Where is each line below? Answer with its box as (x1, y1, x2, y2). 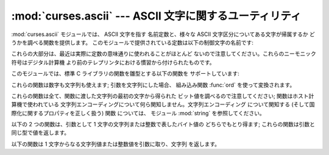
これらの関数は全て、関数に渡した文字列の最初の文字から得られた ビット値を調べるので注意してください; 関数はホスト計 (11, 92, 314, 99)
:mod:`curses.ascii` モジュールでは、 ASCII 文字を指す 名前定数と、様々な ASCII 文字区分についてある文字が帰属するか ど (11, 31, 315, 38)
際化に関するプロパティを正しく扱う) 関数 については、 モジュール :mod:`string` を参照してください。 (11, 109, 265, 117)
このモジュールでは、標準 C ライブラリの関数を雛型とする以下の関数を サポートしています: (11, 70, 240, 77)
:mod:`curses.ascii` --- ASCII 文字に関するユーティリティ (11, 9, 302, 23)
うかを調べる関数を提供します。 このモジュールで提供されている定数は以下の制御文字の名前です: (11, 38, 254, 46)
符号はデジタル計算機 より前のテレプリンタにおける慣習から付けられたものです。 (11, 59, 215, 66)
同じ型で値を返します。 (11, 129, 70, 137)
